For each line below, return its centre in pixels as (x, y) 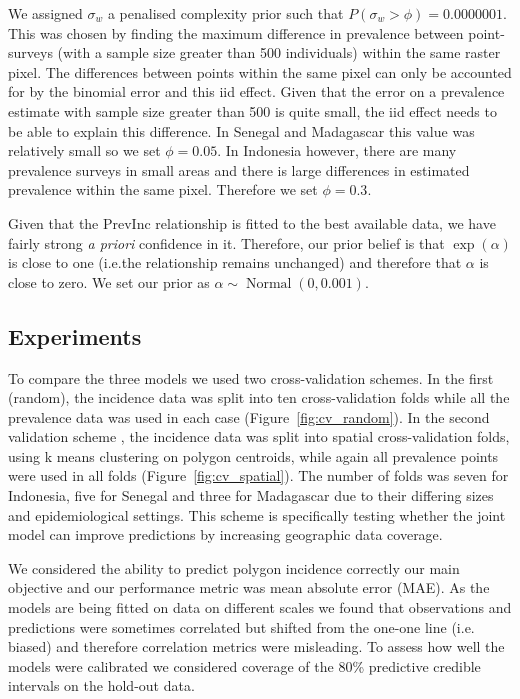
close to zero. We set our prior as (109, 281)
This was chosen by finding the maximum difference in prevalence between (236, 32)
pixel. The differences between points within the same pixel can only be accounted (260, 71)
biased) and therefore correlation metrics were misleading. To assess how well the (256, 646)
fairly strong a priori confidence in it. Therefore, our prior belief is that (226, 242)
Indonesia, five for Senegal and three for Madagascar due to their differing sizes (251, 495)
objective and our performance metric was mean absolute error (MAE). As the (249, 587)
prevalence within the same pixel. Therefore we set (163, 189)
